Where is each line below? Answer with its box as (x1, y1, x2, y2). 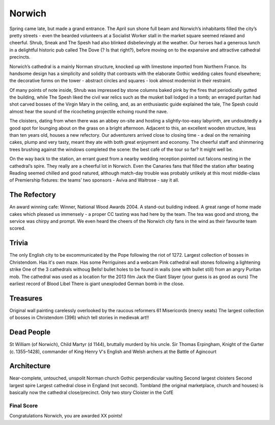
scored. (9, 225, 25, 232)
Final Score (9, 402, 38, 409)
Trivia (9, 239, 28, 247)
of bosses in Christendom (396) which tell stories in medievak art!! (9, 314, 149, 321)
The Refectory (9, 190, 56, 199)
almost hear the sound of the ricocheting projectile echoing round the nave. (9, 108, 168, 114)
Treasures (9, 294, 43, 303)
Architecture (9, 362, 51, 370)
